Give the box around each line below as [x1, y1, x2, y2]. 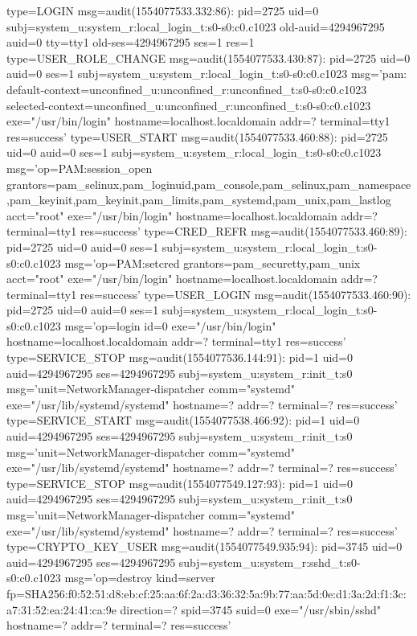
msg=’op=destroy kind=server [64, 569, 215, 586]
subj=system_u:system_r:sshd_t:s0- [178, 553, 361, 570]
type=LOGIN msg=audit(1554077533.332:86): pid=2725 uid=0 [6, 2, 319, 18]
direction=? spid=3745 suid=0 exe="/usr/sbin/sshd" [120, 601, 382, 618]
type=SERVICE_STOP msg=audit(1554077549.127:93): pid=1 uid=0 [6, 474, 354, 491]
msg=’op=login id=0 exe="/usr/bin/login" [64, 317, 276, 334]
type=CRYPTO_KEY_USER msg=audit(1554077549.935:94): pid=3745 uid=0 [6, 538, 403, 555]
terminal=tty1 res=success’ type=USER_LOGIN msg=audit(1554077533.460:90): [6, 285, 411, 302]
